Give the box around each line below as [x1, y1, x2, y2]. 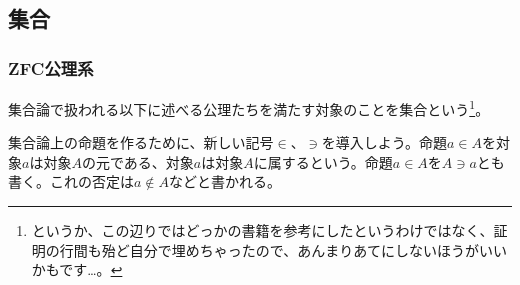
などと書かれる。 [169, 171, 281, 192]
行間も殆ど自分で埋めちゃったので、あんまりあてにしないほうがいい [59, 239, 507, 260]
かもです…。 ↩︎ [31, 259, 123, 280]
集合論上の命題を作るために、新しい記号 [8, 132, 274, 153]
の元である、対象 [81, 151, 194, 172]
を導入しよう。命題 [321, 132, 447, 153]
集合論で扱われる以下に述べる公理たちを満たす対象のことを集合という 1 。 [8, 96, 490, 119]
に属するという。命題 [253, 151, 393, 172]
